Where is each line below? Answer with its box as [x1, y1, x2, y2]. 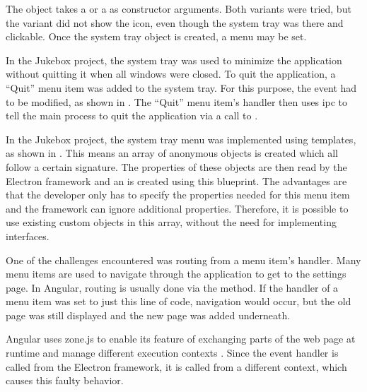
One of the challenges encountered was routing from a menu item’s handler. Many [6, 252, 361, 267]
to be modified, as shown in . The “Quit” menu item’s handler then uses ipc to [6, 94, 348, 109]
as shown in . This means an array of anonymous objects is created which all [6, 145, 339, 160]
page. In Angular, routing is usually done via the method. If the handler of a [6, 280, 339, 295]
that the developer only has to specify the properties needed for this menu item [6, 187, 350, 202]
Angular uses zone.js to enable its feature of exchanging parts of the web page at [6, 331, 356, 346]
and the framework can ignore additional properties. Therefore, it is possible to [6, 201, 349, 215]
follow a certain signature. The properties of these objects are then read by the [6, 159, 347, 174]
